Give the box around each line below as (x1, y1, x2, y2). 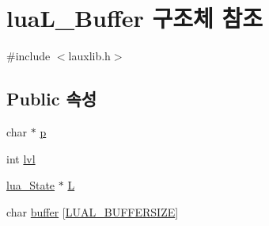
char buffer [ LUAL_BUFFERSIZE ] (6, 203, 179, 220)
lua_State (6, 177, 55, 193)
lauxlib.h (68, 48, 111, 64)
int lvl (6, 150, 36, 167)
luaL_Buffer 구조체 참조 (6, 2, 263, 34)
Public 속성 (6, 86, 97, 111)
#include (6, 48, 51, 64)
